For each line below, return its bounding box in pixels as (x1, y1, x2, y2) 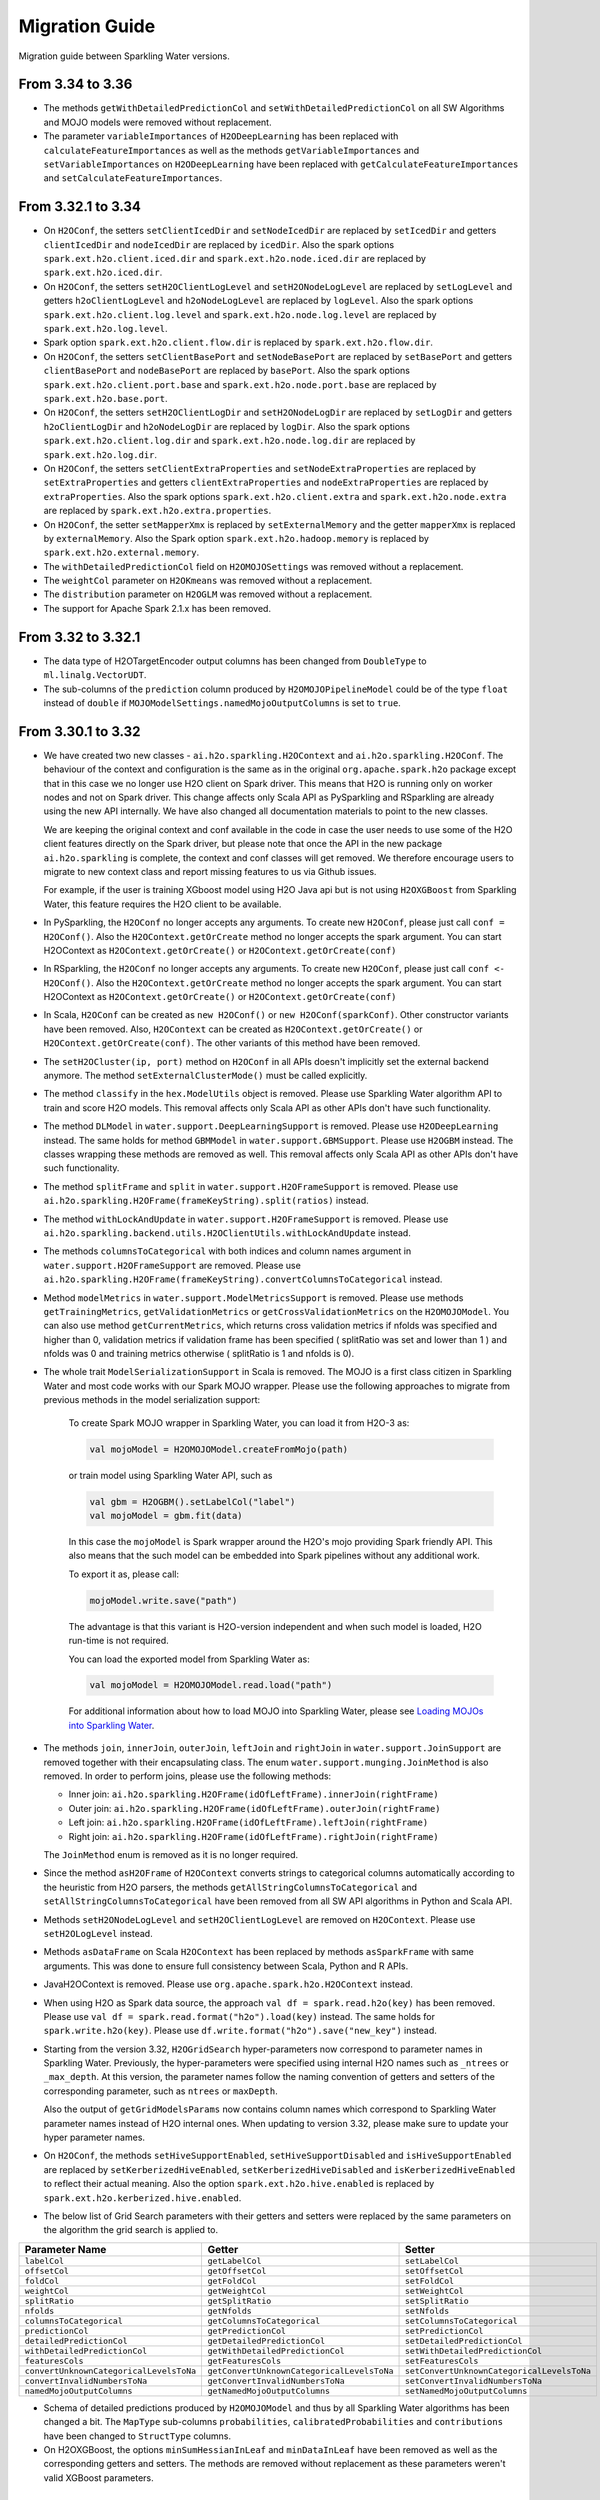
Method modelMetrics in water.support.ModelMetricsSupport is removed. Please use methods (43, 1291, 464, 1304)
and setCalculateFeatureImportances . (43, 172, 223, 184)
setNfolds (405, 2305, 450, 2316)
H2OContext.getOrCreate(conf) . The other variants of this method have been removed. (43, 1037, 421, 1049)
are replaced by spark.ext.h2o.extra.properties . (43, 505, 272, 517)
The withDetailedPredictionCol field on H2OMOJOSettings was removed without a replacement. (43, 560, 464, 572)
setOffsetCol (405, 2265, 464, 2276)
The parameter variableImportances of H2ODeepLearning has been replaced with (43, 130, 399, 142)
